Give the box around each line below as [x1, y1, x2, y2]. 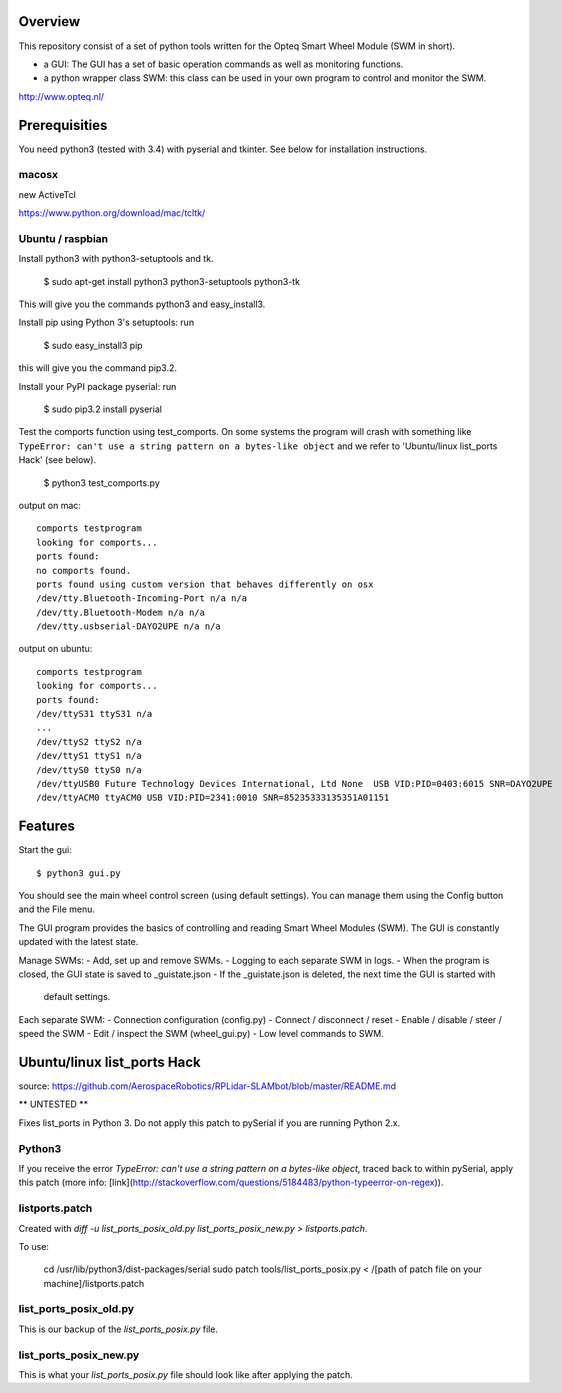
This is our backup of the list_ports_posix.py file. [18, 1323, 219, 1335]
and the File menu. [18, 903, 95, 915]
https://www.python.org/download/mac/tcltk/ [18, 207, 206, 219]
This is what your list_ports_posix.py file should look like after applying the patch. [18, 1369, 354, 1380]
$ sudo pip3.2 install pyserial [43, 403, 162, 415]
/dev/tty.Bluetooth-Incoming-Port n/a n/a [36, 593, 248, 604]
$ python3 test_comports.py [43, 476, 160, 489]
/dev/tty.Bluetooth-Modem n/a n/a [36, 606, 205, 618]
